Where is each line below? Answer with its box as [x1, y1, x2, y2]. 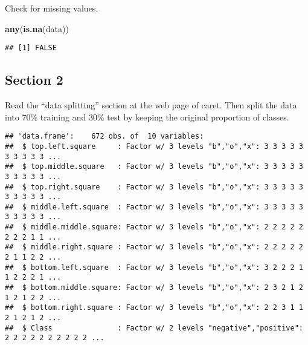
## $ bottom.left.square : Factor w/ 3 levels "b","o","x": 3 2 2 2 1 [5, 263, 303, 272]
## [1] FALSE [5, 44, 57, 53]
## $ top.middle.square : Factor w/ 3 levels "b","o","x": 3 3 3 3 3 [5, 162, 303, 171]
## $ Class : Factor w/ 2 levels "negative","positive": [5, 323, 303, 332]
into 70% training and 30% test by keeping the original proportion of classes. [5, 110, 289, 123]
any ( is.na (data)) [5, 22, 69, 34]
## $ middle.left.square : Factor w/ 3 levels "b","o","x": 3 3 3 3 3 [5, 202, 303, 211]
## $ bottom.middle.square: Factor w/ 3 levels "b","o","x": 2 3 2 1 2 [5, 283, 303, 292]
